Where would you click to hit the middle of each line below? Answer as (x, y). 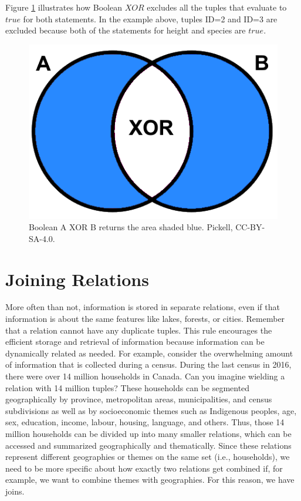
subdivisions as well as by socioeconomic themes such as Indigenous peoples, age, (151, 410)
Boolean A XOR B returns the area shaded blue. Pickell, (131, 227)
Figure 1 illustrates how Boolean (64, 7)
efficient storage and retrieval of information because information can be (135, 342)
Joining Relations (77, 279)
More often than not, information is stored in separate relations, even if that (143, 307)
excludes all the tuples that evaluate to (217, 7)
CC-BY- (250, 227)
